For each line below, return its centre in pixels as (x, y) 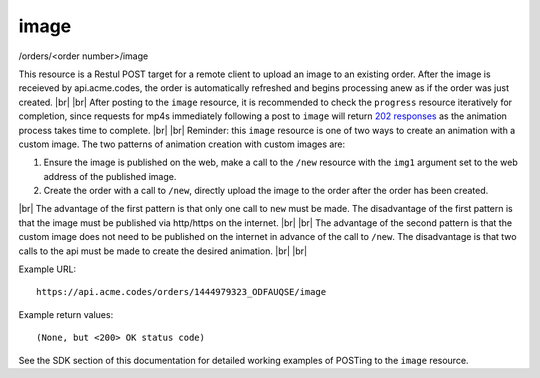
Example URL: (47, 269)
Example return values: (66, 314)
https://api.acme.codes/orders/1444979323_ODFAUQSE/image (181, 292)
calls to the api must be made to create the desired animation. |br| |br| (163, 251)
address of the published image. (110, 176)
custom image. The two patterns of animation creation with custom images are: (182, 144)
